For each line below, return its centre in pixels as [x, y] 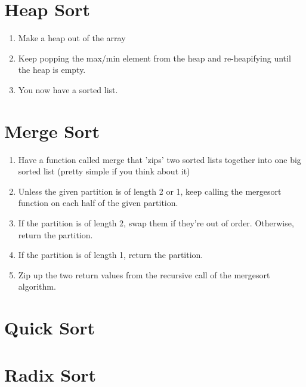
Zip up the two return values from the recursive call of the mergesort [144, 274]
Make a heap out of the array [72, 38]
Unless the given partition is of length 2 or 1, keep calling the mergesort [150, 191]
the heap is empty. [52, 70]
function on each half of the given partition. [98, 203]
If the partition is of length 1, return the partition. [111, 255]
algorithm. [37, 286]
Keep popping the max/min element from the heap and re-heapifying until [154, 58]
